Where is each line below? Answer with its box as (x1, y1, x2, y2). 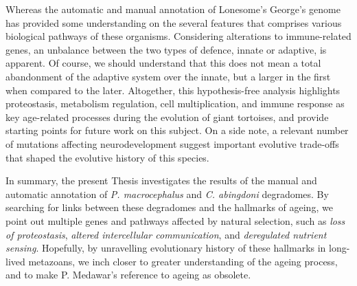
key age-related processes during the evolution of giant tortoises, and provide (5, 109, 329, 124)
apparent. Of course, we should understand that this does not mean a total (5, 56, 321, 70)
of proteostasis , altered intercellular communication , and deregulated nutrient (5, 227, 327, 241)
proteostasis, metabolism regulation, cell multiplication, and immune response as (5, 96, 345, 111)
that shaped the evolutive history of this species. (5, 150, 209, 164)
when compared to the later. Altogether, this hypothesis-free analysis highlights (5, 82, 341, 97)
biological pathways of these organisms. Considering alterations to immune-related (5, 29, 352, 43)
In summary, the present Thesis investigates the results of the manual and (5, 173, 317, 188)
